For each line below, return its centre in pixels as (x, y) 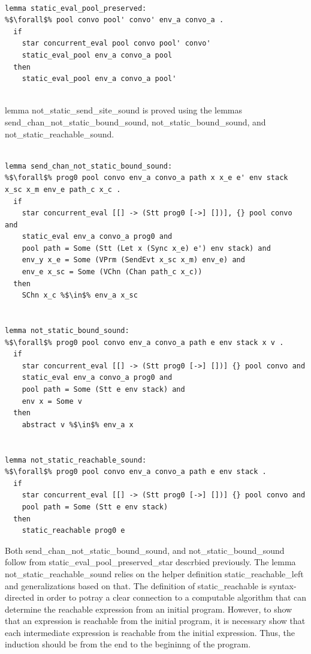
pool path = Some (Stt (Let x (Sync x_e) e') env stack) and (146, 248)
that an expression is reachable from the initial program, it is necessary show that (155, 621)
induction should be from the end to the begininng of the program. (128, 644)
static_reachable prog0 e (73, 531)
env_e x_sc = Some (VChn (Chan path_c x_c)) (112, 272)
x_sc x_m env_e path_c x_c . (63, 189)
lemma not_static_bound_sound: (67, 331)
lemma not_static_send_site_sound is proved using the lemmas (124, 110)
